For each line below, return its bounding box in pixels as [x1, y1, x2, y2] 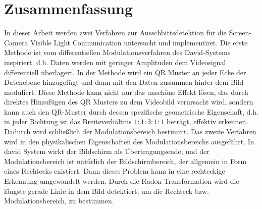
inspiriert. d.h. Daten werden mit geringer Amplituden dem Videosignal [4, 57, 226, 67]
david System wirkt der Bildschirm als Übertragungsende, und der [4, 146, 209, 156]
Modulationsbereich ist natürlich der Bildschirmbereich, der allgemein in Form [4, 155, 247, 166]
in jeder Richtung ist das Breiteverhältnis [4, 116, 132, 127]
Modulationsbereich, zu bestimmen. [4, 195, 114, 206]
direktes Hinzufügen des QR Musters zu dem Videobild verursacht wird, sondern [4, 96, 253, 107]
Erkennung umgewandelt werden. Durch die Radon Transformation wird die [4, 176, 239, 186]
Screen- [229, 27, 251, 38]
